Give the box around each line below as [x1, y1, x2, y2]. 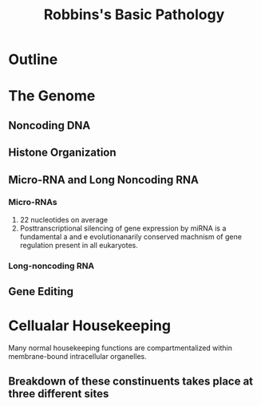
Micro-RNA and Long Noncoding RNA [8, 173, 200, 187]
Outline [8, 50, 58, 69]
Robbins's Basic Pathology [43, 6, 225, 24]
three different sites [8, 387, 109, 400]
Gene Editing [8, 285, 74, 298]
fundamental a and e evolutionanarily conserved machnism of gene [19, 231, 242, 241]
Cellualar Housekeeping [8, 317, 172, 335]
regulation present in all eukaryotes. [19, 240, 138, 250]
